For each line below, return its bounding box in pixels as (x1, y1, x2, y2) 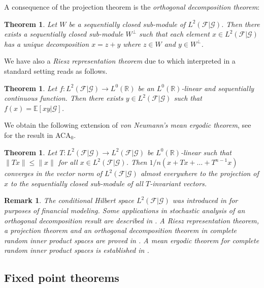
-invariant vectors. (150, 178, 207, 188)
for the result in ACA (4, 129, 71, 140)
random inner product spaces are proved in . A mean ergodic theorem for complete (4, 235, 259, 245)
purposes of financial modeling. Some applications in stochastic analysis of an (4, 205, 245, 215)
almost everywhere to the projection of (140, 168, 259, 179)
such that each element (139, 28, 210, 39)
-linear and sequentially (181, 82, 254, 93)
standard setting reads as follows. (4, 65, 108, 76)
